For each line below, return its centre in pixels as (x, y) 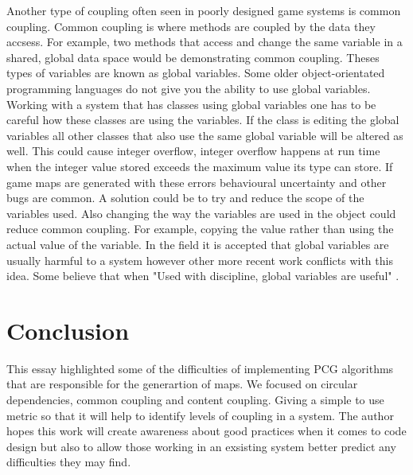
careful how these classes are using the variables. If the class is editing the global (203, 120)
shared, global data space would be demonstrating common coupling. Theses (193, 57)
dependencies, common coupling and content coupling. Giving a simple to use (195, 399)
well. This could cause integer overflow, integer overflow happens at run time (193, 151)
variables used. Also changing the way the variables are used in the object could (201, 213)
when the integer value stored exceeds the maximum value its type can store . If (200, 166)
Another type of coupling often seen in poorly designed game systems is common (204, 10)
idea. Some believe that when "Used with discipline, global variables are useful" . (203, 276)
